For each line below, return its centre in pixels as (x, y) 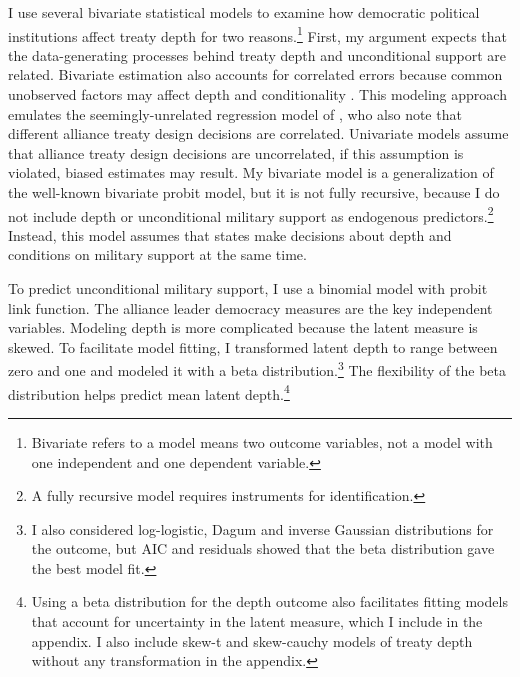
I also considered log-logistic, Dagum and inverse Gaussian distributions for (262, 528)
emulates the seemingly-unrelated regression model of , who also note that (235, 113)
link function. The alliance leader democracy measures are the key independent (250, 307)
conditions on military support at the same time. (157, 254)
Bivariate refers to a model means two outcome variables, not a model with (262, 441)
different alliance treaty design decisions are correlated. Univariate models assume (258, 133)
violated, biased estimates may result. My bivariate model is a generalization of (251, 172)
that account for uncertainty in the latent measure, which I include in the (257, 621)
